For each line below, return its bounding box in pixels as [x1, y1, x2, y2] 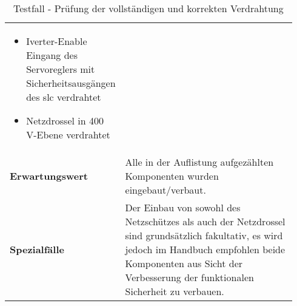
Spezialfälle [10, 242, 64, 256]
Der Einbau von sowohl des [125, 200, 241, 214]
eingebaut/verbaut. [125, 183, 206, 197]
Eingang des [26, 48, 78, 62]
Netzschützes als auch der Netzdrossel [125, 214, 285, 228]
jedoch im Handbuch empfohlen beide [125, 242, 285, 256]
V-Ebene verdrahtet [26, 127, 110, 141]
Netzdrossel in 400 [26, 114, 104, 127]
